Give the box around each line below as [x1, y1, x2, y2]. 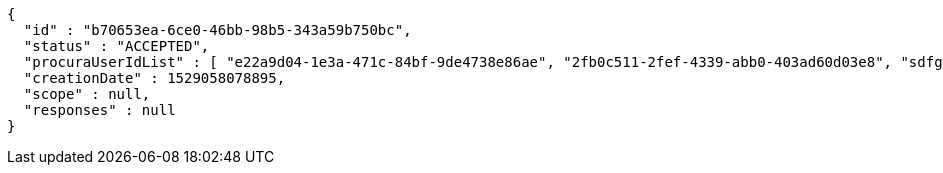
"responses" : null [23, 102, 176, 118]
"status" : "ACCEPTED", [23, 38, 210, 54]
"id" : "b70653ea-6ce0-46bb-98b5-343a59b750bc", [23, 22, 412, 38]
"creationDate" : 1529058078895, [23, 70, 286, 86]
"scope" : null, [23, 86, 151, 102]
